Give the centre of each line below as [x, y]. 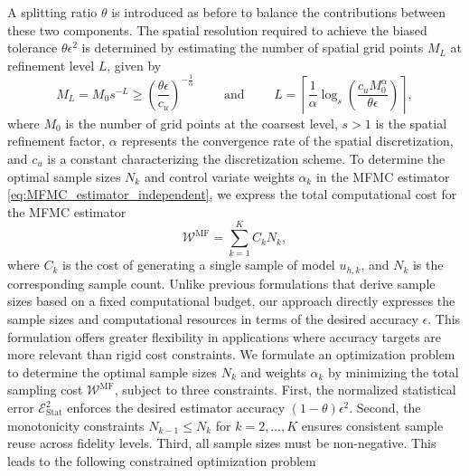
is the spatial [411, 123]
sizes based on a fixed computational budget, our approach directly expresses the [231, 301]
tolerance [33, 48]
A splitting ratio [52, 12]
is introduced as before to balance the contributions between [279, 12]
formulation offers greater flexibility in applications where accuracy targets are [225, 336]
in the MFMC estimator [383, 176]
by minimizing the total [394, 371]
